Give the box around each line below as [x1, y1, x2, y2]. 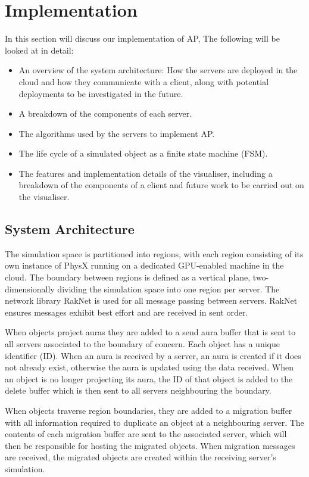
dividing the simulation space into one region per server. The [57, 282, 280, 295]
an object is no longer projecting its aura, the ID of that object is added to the [5, 372, 293, 385]
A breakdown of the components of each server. [18, 107, 192, 120]
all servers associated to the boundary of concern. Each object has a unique [5, 338, 280, 350]
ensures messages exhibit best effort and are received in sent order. [5, 305, 248, 318]
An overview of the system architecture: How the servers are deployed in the [18, 64, 298, 76]
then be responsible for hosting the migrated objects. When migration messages [5, 439, 295, 451]
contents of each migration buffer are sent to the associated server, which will [5, 428, 287, 440]
